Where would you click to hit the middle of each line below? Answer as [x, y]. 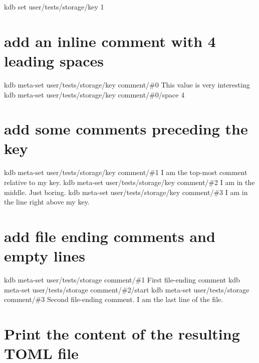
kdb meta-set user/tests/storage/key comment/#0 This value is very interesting [127, 84]
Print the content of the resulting [122, 334]
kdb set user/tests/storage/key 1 [54, 6]
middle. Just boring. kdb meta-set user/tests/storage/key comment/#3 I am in [126, 192]
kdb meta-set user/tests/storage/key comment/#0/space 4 [94, 94]
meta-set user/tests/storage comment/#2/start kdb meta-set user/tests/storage [127, 289]
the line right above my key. [47, 202]
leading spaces [54, 60]
